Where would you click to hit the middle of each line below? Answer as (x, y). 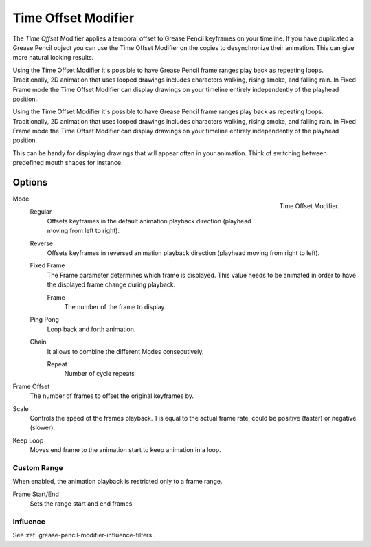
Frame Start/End (36, 494)
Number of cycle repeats (100, 374)
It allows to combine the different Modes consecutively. (125, 351)
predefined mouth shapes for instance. (68, 163)
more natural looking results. (53, 58)
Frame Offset (31, 386)
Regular (41, 211)
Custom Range (38, 467)
